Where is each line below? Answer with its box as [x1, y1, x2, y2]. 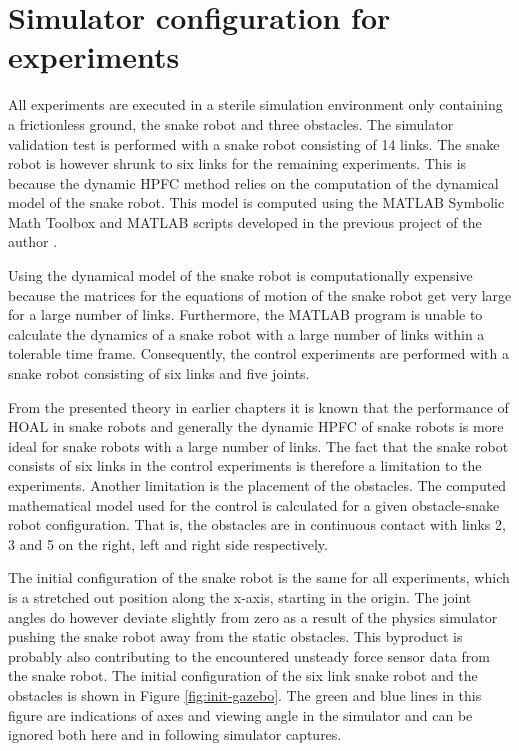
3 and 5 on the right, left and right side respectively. [8, 533, 328, 554]
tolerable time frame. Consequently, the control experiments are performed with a [8, 343, 509, 364]
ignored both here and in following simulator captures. [8, 724, 342, 745]
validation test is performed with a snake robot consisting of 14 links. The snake [8, 133, 500, 154]
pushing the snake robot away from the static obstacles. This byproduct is [8, 626, 463, 647]
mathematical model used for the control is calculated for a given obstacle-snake [8, 494, 500, 515]
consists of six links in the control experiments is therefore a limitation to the [8, 455, 482, 476]
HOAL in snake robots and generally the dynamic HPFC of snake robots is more [8, 416, 504, 437]
